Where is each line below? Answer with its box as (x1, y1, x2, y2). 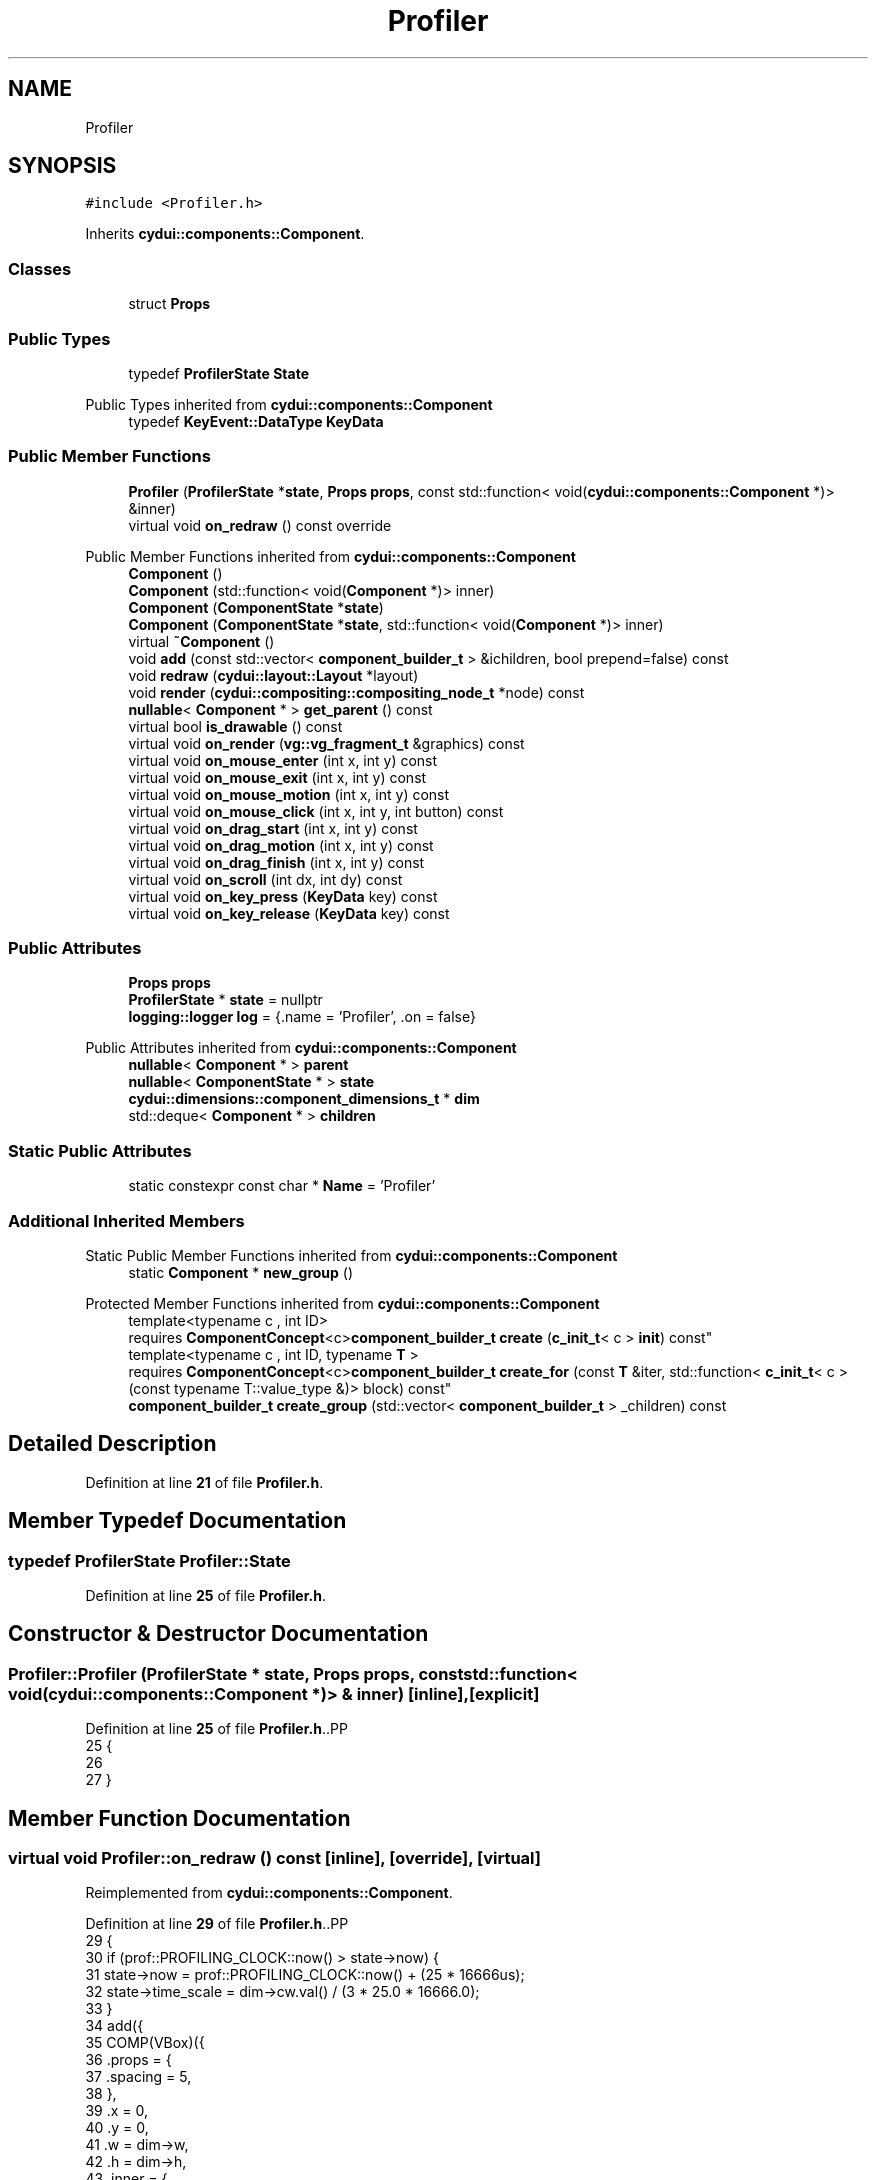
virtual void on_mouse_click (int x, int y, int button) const (128, 802, 504, 820)
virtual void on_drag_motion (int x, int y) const (128, 836, 434, 854)
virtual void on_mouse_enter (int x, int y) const (128, 751, 438, 769)
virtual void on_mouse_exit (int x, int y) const (128, 768, 427, 786)
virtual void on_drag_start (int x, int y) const (128, 819, 418, 837)
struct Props (128, 295, 211, 313)
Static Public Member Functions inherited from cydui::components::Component (85, 1246, 618, 1264)
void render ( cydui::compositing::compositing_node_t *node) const (128, 683, 585, 701)
